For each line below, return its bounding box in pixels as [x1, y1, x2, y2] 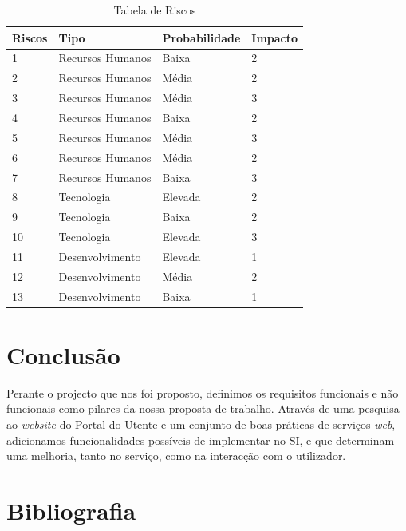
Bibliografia [6, 493, 136, 526]
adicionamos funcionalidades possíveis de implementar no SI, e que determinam [6, 431, 395, 448]
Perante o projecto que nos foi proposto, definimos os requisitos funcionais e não [6, 384, 399, 401]
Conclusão [6, 338, 120, 371]
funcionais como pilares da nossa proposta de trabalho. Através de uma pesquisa [6, 400, 400, 417]
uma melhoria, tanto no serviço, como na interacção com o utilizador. [6, 447, 346, 464]
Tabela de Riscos [113, 2, 196, 18]
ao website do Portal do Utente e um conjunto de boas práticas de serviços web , [6, 415, 396, 432]
